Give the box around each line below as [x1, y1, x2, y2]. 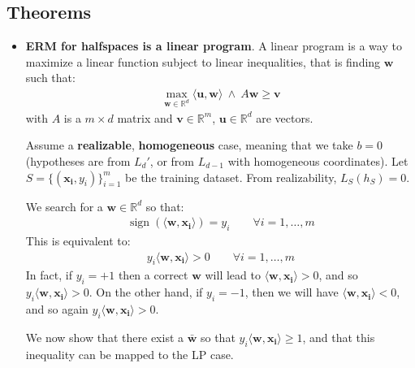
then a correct [118, 266, 188, 284]
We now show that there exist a [25, 328, 184, 345]
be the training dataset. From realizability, [125, 168, 337, 185]
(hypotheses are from [25, 152, 131, 169]
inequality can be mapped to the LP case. [25, 345, 234, 362]
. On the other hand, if [89, 284, 203, 301]
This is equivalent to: [25, 232, 131, 249]
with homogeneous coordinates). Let [227, 152, 409, 169]
